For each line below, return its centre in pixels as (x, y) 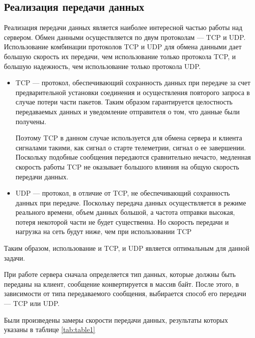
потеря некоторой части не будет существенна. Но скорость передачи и (122, 221)
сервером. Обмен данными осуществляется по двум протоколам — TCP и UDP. (125, 37)
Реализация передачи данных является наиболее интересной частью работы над (123, 27)
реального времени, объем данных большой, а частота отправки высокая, (125, 212)
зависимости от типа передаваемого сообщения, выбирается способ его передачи (125, 293)
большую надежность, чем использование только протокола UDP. (102, 66)
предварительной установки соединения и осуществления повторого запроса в (133, 92)
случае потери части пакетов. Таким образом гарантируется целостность (124, 102)
